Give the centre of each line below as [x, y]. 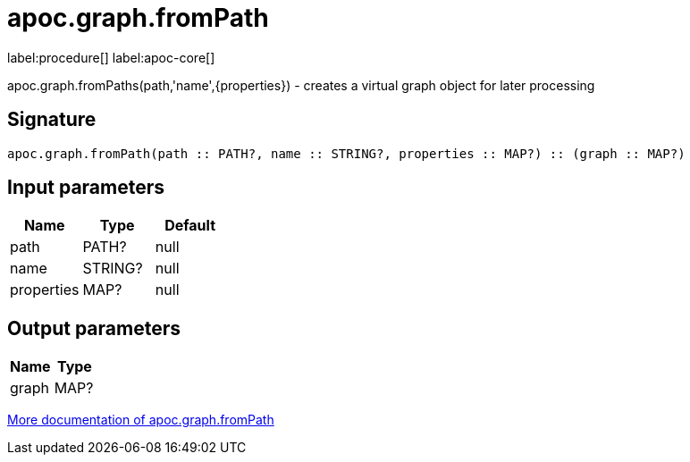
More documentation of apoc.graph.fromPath [141, 420]
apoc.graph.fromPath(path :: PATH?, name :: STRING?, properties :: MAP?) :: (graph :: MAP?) [346, 153]
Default [190, 226]
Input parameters [86, 188]
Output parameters [94, 328]
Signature [52, 120]
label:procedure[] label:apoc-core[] [111, 57]
